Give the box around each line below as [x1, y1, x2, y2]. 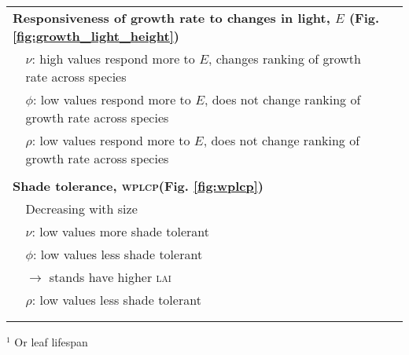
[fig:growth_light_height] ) [13, 27, 179, 45]
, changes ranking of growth [208, 49, 361, 68]
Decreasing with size [25, 199, 138, 218]
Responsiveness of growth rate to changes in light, [13, 9, 330, 27]
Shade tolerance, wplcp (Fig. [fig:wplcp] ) [13, 177, 263, 195]
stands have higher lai [49, 268, 171, 286]
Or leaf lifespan [14, 334, 88, 350]
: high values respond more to [31, 49, 195, 68]
